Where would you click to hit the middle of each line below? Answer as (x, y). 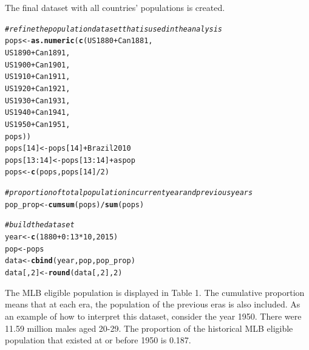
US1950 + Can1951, (38, 124)
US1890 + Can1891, (38, 53)
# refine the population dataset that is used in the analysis (114, 29)
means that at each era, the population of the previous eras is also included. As (153, 304)
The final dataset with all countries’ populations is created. (115, 7)
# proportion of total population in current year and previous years (129, 193)
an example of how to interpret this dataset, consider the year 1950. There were (153, 316)
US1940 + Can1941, (38, 113)
